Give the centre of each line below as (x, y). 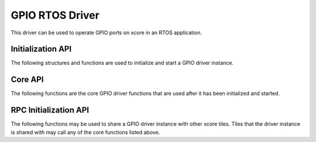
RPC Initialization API (50, 110)
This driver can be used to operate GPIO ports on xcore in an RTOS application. (107, 33)
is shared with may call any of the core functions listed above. (85, 132)
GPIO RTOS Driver (55, 15)
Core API (27, 79)
